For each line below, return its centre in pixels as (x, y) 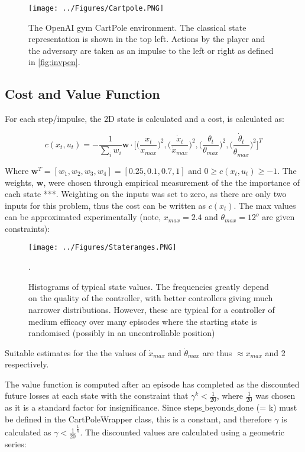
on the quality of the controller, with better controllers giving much (151, 298)
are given (278, 217)
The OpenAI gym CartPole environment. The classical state (137, 27)
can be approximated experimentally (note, (83, 217)
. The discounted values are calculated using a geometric (182, 432)
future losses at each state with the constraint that (97, 395)
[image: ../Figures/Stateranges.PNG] (103, 248)
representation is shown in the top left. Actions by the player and (147, 39)
